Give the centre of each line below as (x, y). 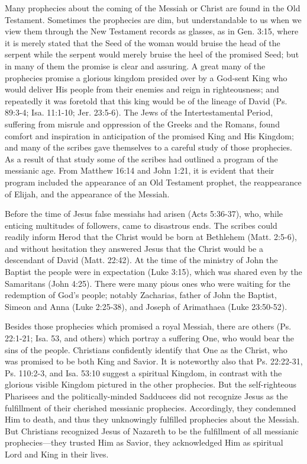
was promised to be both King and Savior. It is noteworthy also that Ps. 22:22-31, (154, 361)
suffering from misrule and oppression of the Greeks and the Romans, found (142, 124)
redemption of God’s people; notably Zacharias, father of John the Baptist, (141, 295)
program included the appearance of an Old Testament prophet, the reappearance (153, 182)
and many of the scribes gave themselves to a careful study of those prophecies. (148, 147)
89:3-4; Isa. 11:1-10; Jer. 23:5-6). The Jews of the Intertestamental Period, (139, 112)
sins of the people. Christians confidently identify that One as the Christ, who (146, 349)
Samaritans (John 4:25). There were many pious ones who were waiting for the (148, 283)
